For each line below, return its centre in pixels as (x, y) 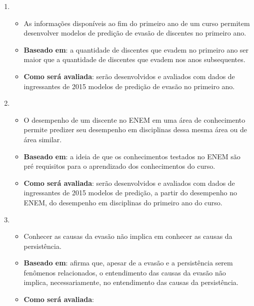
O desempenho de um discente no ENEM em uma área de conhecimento (134, 119)
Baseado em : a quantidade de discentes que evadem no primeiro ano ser (136, 49)
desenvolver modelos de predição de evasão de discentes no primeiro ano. (135, 33)
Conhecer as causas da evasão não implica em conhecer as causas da (128, 236)
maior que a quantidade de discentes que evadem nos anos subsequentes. (134, 59)
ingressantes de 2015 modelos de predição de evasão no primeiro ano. (129, 86)
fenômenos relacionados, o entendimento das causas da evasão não (125, 272)
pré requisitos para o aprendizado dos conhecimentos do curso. (119, 166)
